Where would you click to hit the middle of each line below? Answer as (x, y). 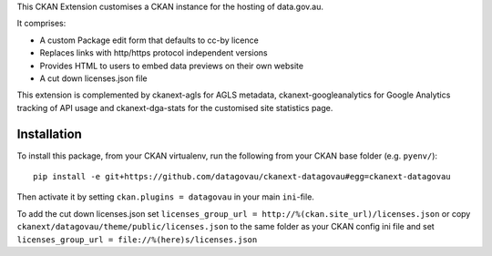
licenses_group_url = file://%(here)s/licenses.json (137, 240)
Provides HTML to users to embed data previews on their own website (172, 66)
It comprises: (41, 24)
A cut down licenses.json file (93, 78)
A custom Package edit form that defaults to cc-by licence (149, 40)
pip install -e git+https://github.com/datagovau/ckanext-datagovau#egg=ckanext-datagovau (242, 177)
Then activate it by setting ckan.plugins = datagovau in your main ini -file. (165, 197)
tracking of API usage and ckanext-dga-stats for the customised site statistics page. (175, 108)
